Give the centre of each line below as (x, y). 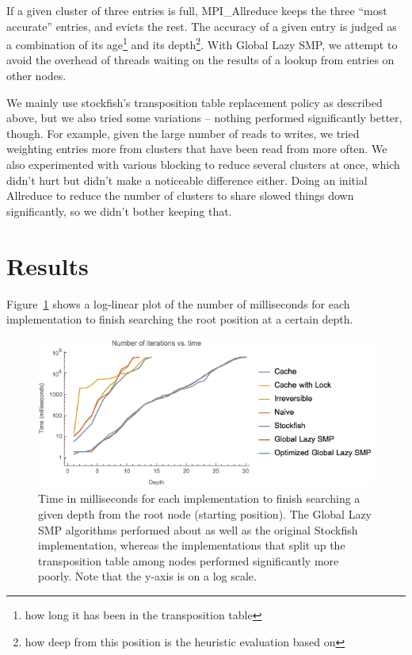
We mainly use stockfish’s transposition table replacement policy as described (195, 102)
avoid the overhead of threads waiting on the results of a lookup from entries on (200, 60)
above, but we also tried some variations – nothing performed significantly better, (204, 118)
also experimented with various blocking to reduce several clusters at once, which (203, 164)
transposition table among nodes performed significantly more (189, 560)
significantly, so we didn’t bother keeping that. (119, 211)
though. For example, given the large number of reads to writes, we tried (183, 133)
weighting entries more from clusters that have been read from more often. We (197, 149)
